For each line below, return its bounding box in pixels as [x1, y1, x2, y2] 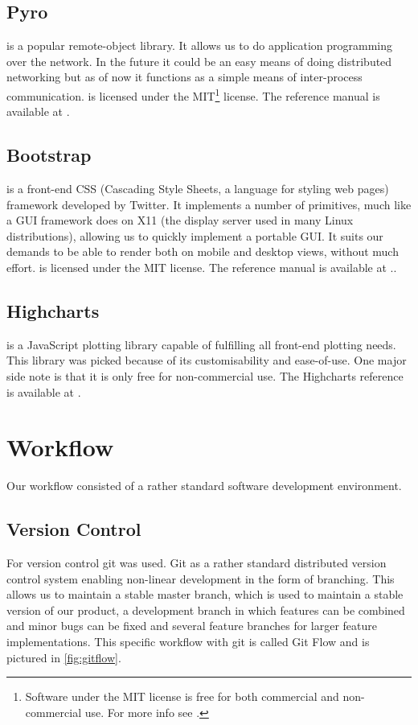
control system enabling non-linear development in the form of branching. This [6, 570, 395, 587]
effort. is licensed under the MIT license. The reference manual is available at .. [6, 259, 397, 275]
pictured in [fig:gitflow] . [6, 649, 121, 665]
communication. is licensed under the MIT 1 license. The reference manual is [6, 84, 380, 104]
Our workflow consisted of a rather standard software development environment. [6, 477, 402, 494]
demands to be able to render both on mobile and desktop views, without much [6, 243, 399, 260]
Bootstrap [6, 142, 92, 167]
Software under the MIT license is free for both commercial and [25, 688, 339, 705]
